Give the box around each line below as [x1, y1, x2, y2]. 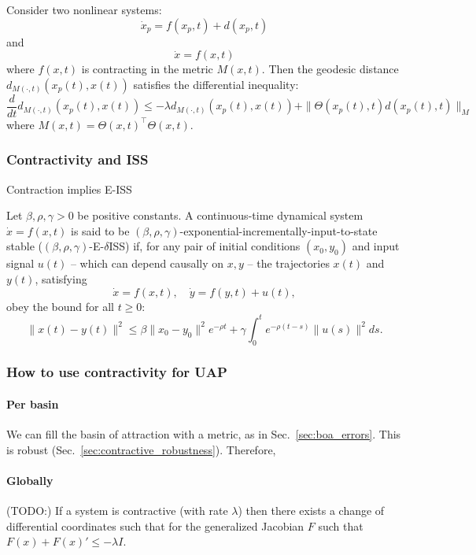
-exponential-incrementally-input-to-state [179, 222, 378, 239]
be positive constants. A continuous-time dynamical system [77, 207, 363, 224]
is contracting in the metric [81, 61, 213, 77]
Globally [6, 472, 54, 488]
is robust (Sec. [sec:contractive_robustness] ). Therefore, [6, 441, 276, 457]
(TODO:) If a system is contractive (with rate [6, 502, 228, 519]
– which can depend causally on [70, 255, 224, 272]
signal [6, 255, 35, 272]
